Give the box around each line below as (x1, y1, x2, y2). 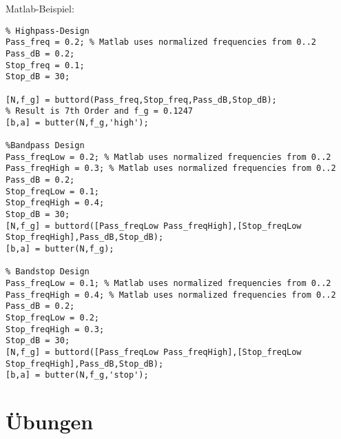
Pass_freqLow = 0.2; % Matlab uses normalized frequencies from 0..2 (6, 152, 331, 162)
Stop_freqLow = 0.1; (6, 186, 100, 196)
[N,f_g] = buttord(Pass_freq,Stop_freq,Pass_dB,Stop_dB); (6, 94, 277, 105)
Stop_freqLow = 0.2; (6, 313, 100, 323)
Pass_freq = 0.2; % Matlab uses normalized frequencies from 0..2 (6, 37, 317, 48)
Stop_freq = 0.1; (6, 60, 85, 70)
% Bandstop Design (6, 267, 90, 277)
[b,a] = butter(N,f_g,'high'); (6, 117, 149, 127)
